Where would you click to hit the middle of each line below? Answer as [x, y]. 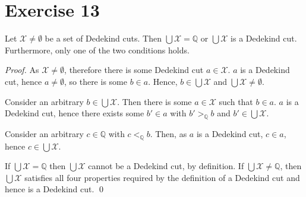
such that [236, 101]
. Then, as [168, 133]
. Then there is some [154, 101]
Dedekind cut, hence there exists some [75, 113]
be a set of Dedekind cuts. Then [103, 38]
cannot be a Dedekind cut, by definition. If [166, 166]
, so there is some [95, 81]
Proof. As [22, 70]
